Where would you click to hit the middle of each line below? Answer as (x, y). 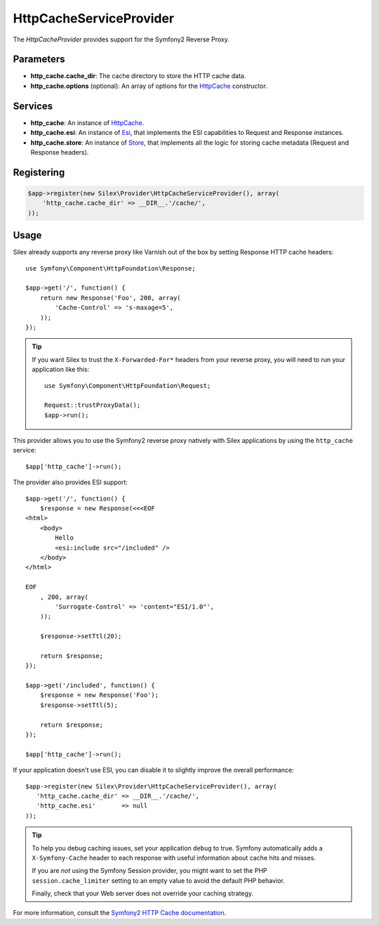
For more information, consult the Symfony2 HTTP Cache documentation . (120, 913)
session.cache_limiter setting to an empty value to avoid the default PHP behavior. (158, 880)
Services (33, 106)
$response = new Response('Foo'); (99, 695)
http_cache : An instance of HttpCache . (87, 122)
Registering (39, 172)
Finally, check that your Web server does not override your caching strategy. (143, 893)
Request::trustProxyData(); (93, 405)
